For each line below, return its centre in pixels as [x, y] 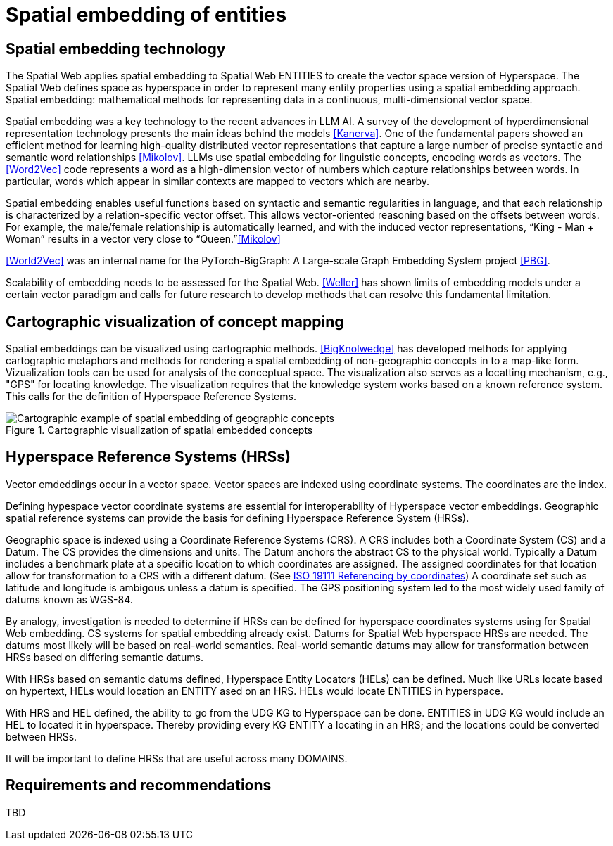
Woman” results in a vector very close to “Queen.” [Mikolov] [143, 239]
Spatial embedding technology [116, 49]
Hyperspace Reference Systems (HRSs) [148, 457]
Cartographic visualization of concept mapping [175, 321]
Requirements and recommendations [139, 786]
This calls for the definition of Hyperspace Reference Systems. [151, 397]
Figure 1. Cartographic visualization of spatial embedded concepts [159, 430]
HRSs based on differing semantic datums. [105, 657]
